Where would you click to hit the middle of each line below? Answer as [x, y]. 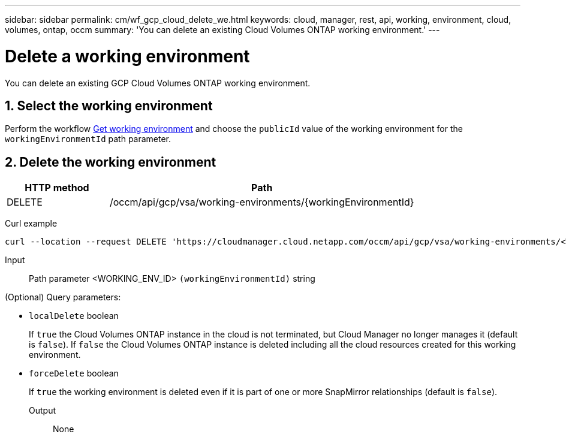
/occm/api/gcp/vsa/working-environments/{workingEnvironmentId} [262, 202]
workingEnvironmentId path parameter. [88, 139]
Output [42, 411]
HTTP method [57, 188]
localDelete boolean [74, 316]
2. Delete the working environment [111, 162]
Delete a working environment [127, 56]
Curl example [31, 224]
